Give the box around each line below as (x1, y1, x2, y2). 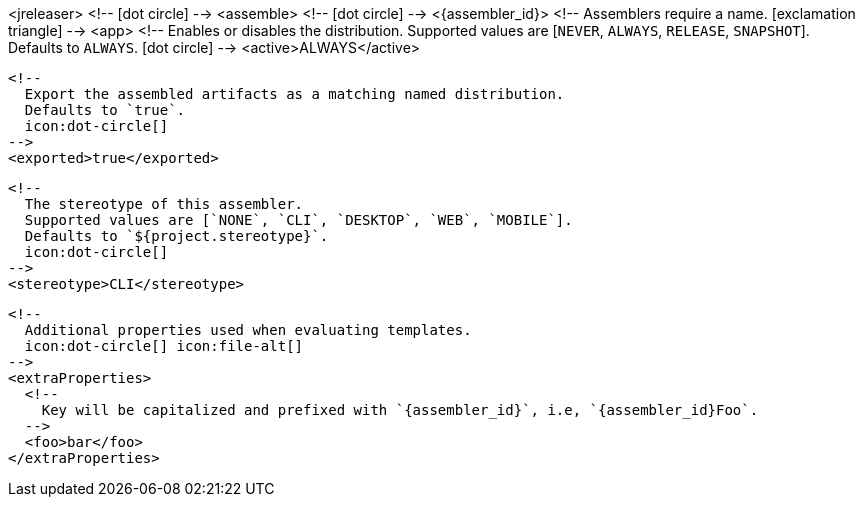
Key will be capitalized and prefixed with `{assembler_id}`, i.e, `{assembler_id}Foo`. (41, 402, 759, 418)
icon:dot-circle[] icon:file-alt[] (24, 338, 304, 354)
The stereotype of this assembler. (24, 196, 304, 212)
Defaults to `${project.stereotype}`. (24, 228, 329, 244)
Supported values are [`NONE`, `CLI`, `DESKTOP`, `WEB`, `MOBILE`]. (24, 212, 573, 228)
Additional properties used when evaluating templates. (24, 322, 472, 338)
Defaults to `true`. (24, 102, 186, 118)
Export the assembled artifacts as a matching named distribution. (24, 86, 565, 102)
